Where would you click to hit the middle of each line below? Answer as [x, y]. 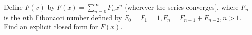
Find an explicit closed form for [51, 27]
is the [12, 17]
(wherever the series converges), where [182, 7]
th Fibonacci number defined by [74, 17]
